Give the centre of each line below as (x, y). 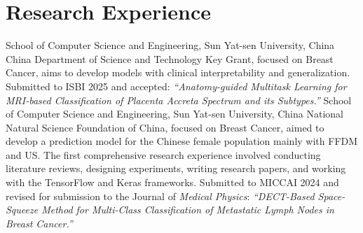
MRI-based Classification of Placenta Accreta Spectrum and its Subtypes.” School (179, 100)
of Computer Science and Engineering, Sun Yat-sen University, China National (174, 114)
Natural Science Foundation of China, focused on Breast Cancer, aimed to (165, 127)
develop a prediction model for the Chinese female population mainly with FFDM (182, 141)
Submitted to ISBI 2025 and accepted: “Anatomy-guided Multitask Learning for (176, 86)
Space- (331, 196)
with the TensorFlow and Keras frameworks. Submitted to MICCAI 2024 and (172, 182)
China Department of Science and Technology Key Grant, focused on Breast (170, 58)
